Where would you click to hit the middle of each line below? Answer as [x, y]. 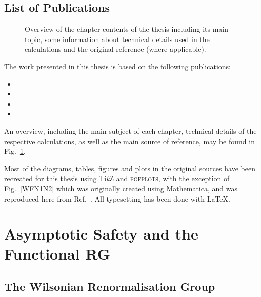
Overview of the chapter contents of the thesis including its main [127, 29]
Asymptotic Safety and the [101, 234]
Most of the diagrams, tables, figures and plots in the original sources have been [130, 168]
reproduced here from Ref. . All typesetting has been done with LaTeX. [117, 198]
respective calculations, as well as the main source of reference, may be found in [129, 141]
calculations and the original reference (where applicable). [115, 49]
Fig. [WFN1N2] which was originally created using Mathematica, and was [121, 188]
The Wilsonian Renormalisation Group [110, 286]
